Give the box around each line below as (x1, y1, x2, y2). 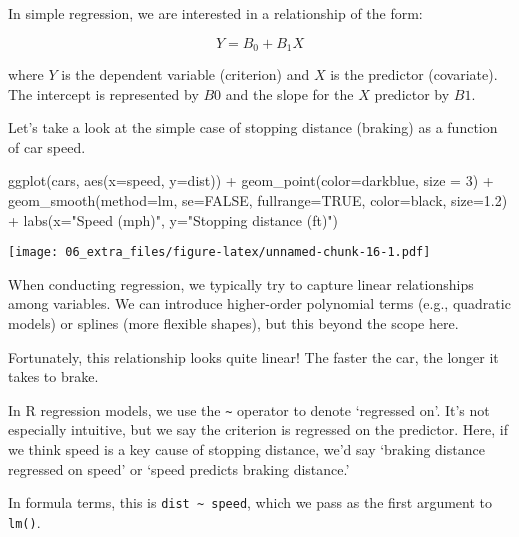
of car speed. (8, 136, 86, 157)
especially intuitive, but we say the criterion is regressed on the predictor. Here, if (8, 419, 508, 440)
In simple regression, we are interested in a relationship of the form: (8, 3, 423, 23)
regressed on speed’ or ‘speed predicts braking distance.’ (8, 458, 350, 479)
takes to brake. (8, 366, 99, 387)
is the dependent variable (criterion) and (61, 64, 310, 85)
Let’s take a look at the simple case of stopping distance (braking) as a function (8, 117, 498, 138)
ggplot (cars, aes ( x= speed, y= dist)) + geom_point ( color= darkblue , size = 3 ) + (8, 170, 494, 191)
